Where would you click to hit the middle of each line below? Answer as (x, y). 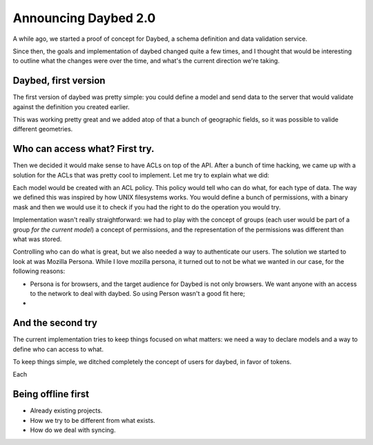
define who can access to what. (58, 349)
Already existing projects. (66, 410)
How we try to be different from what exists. (93, 420)
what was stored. (37, 239)
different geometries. (43, 129)
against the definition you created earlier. (71, 106)
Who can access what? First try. (84, 149)
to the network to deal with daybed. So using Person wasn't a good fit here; (137, 293)
